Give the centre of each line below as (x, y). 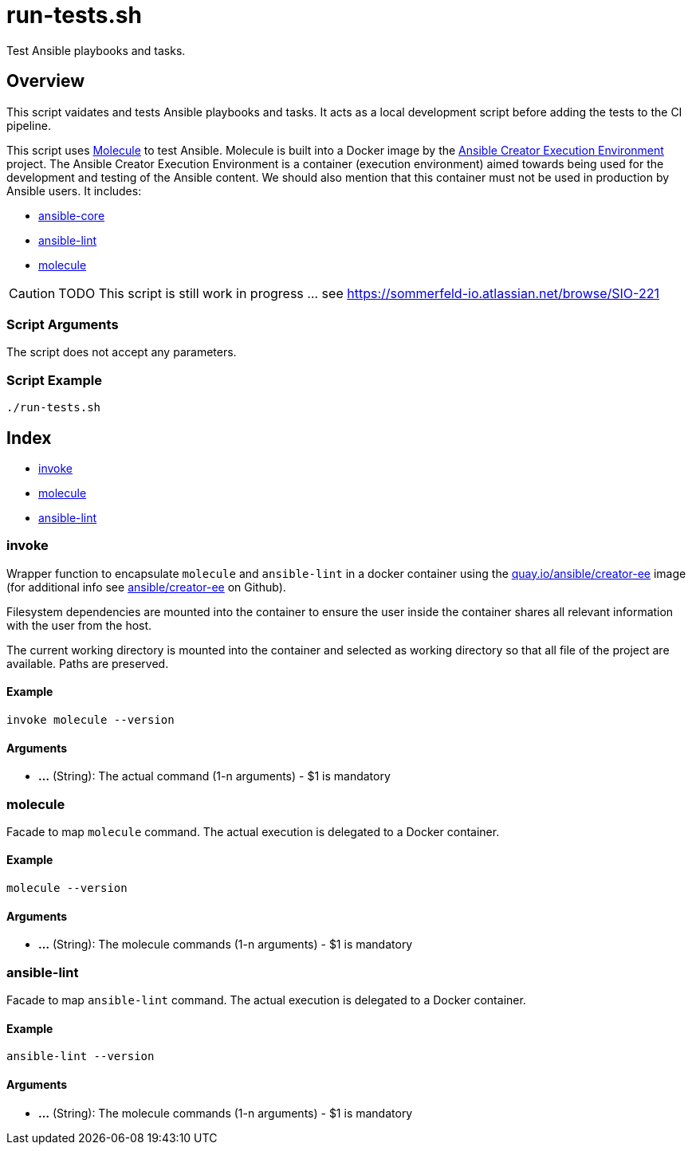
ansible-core (72, 215)
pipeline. (29, 125)
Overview (46, 81)
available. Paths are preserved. (88, 663)
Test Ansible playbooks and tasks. (96, 50)
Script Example (54, 380)
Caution (32, 293)
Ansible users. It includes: (74, 191)
